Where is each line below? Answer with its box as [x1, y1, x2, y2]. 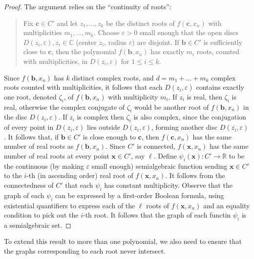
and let [57, 18, 78, 28]
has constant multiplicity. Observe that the [104, 179, 233, 190]
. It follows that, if [4, 131, 59, 141]
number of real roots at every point [4, 150, 109, 160]
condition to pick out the [4, 210, 79, 220]
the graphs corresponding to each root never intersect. [4, 246, 166, 256]
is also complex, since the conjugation [133, 112, 246, 122]
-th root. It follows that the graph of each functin [83, 210, 231, 220]
